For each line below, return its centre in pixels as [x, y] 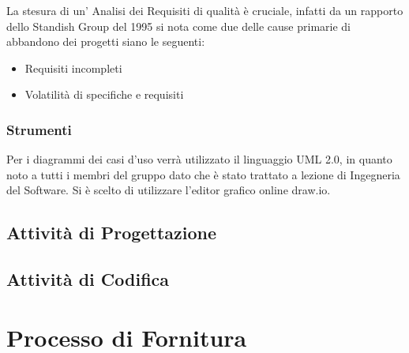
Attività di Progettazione [112, 233]
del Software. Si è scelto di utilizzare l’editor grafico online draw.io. [169, 190]
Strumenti [39, 129]
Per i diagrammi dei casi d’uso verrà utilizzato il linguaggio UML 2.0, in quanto [199, 159]
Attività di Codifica [88, 279]
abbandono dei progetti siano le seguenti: [106, 41]
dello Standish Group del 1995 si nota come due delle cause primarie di [179, 26]
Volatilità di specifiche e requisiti [104, 94]
